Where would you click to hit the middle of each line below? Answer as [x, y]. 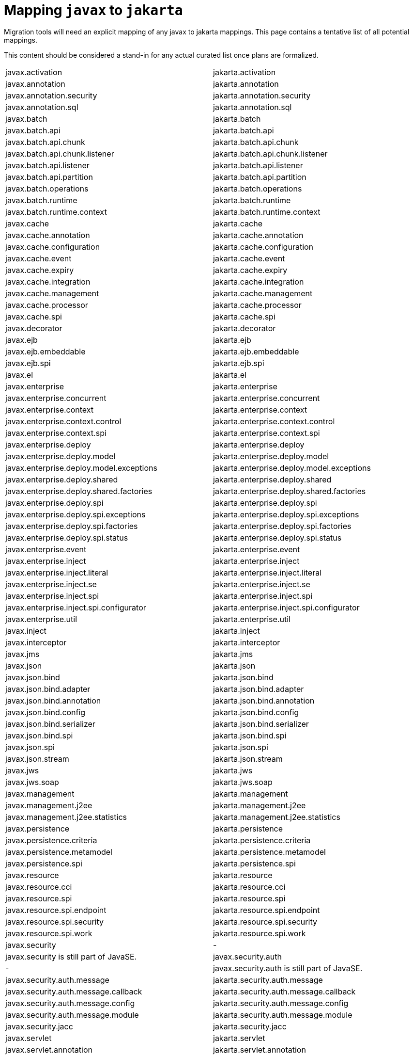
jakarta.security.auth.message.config [281, 1003]
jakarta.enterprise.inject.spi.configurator [286, 607]
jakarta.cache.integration [259, 281]
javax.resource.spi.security [54, 921]
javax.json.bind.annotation [53, 700]
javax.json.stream [37, 759]
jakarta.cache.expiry [250, 270]
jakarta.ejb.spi [239, 363]
